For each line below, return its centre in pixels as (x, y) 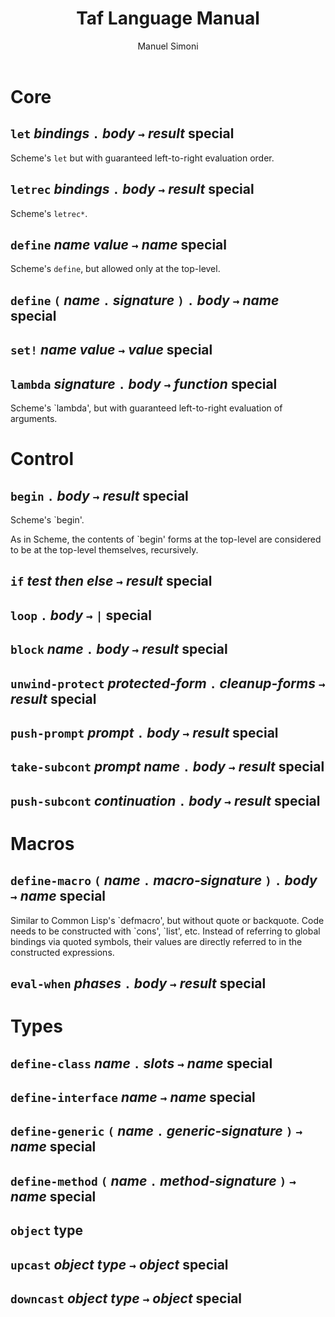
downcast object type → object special (126, 1298)
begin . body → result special (99, 495)
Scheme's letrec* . (49, 213)
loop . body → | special (81, 615)
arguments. (34, 418)
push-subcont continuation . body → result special (165, 800)
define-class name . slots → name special (141, 1063)
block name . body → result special (119, 649)
